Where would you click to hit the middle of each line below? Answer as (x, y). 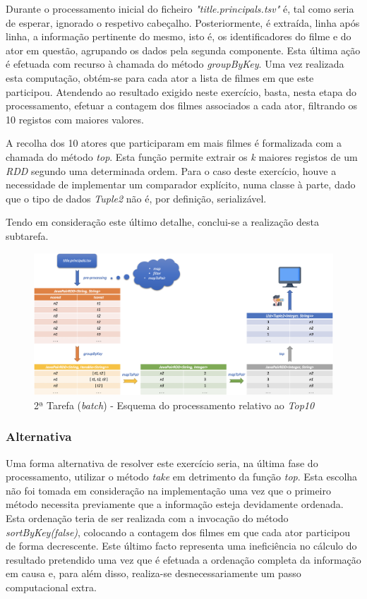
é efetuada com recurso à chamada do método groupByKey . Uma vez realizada (175, 64)
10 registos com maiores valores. (75, 119)
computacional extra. (51, 587)
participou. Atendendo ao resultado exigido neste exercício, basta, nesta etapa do (181, 91)
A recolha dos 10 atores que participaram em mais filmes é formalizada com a (174, 143)
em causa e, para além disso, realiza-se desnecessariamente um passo (154, 573)
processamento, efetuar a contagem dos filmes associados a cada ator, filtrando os (182, 105)
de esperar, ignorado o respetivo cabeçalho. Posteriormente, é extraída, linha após (183, 22)
